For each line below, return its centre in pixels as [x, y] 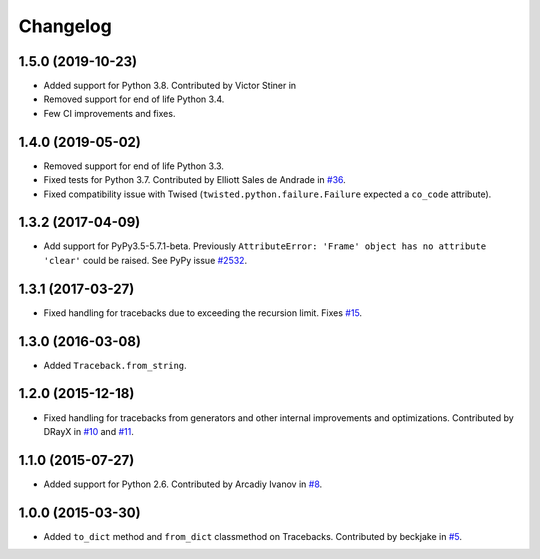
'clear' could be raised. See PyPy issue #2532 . [145, 260]
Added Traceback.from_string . [115, 365]
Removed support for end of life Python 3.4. [134, 99]
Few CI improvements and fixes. [109, 113]
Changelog [65, 26]
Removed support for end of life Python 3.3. [134, 166]
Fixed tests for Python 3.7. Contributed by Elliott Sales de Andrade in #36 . [195, 180]
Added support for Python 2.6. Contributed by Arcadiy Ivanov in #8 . [183, 484]
